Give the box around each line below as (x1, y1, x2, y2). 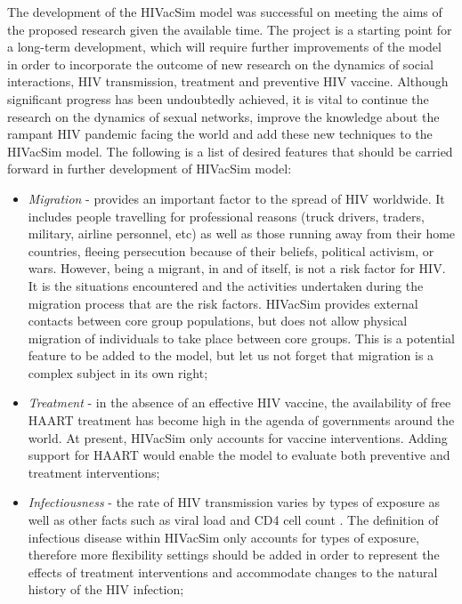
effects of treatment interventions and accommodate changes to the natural (28, 562, 438, 581)
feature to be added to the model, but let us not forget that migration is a (28, 346, 434, 365)
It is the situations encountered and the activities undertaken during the (28, 276, 424, 294)
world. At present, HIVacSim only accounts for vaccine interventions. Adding (28, 428, 448, 447)
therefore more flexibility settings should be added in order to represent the (28, 545, 440, 564)
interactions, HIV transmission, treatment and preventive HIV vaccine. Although (7, 72, 449, 91)
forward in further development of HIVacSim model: (7, 159, 292, 178)
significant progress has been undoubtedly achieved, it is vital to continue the (7, 89, 429, 108)
